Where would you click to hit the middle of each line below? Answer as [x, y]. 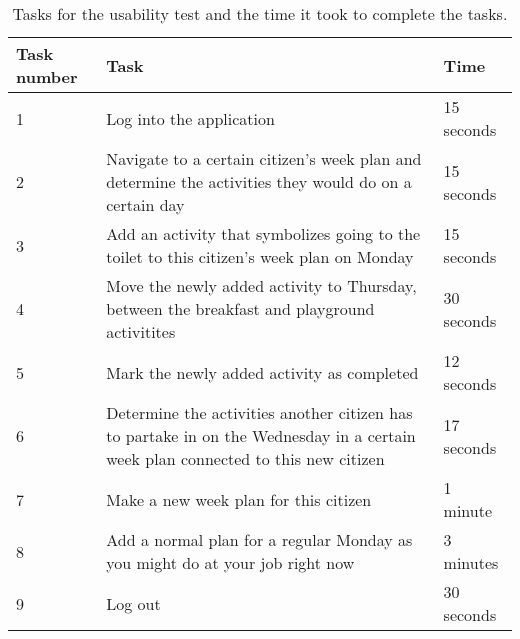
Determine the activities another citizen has [259, 412]
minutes [471, 562]
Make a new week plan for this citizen [239, 499]
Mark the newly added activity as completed [262, 372]
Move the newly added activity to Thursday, [261, 285]
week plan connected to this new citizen [245, 458]
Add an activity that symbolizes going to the [263, 233]
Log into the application [190, 118]
